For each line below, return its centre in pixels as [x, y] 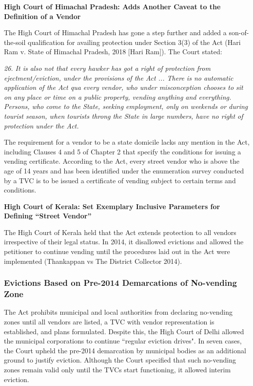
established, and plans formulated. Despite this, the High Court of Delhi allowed [124, 331]
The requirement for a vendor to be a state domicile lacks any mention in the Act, [127, 142]
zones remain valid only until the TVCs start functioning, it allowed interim [117, 369]
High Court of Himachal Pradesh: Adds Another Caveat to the [112, 6]
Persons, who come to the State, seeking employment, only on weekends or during [126, 106]
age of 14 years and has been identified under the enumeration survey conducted [124, 170]
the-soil [15, 42]
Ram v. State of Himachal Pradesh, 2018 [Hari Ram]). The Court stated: [113, 52]
